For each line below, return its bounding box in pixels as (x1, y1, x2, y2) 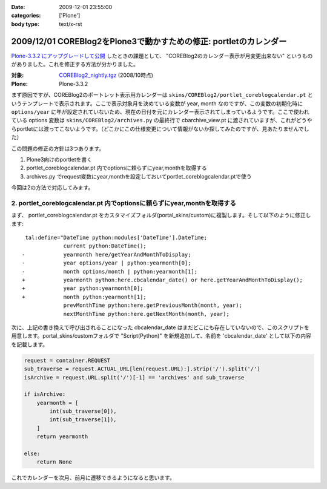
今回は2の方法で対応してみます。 (11, 184, 94, 191)
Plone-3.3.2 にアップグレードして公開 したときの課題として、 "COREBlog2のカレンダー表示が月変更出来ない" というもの (11, 52, 313, 59)
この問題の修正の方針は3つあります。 (11, 145, 105, 152)
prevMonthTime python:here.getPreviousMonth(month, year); (63, 302, 242, 309)
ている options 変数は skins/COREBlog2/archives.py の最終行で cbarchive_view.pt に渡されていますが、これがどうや (11, 117, 312, 124)
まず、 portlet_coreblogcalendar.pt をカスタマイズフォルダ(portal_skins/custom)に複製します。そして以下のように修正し (11, 212, 311, 219)
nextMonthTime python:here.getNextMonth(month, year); (63, 310, 230, 317)
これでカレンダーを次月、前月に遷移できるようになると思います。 (11, 474, 175, 481)
